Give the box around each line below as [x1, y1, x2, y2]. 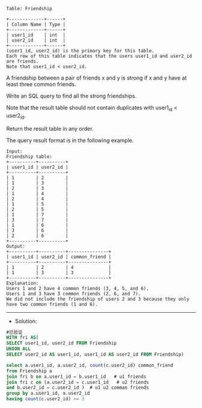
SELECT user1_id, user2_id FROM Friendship [6, 341, 117, 347]
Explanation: [6, 280, 39, 286]
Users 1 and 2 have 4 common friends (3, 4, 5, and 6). [6, 285, 149, 292]
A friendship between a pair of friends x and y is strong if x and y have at [6, 74, 187, 81]
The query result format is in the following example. [6, 136, 134, 144]
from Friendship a [6, 368, 52, 374]
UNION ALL [6, 346, 31, 352]
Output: [6, 243, 26, 250]
